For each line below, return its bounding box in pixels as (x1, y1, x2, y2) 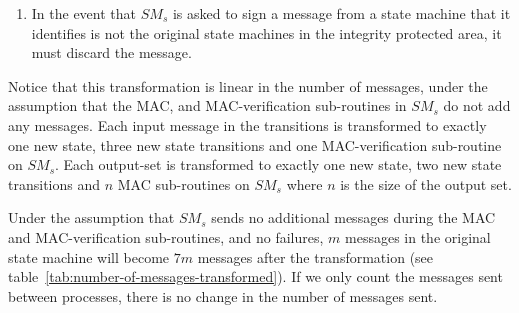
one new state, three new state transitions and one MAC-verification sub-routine (8, 134, 502, 155)
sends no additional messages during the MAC (211, 207, 496, 228)
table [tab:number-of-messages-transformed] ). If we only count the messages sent (8, 266, 503, 287)
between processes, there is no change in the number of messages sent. (8, 285, 438, 306)
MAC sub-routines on (117, 173, 250, 194)
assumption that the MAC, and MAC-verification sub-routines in (8, 95, 407, 116)
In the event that (31, 3, 137, 23)
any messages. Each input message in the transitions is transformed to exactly (8, 114, 487, 135)
